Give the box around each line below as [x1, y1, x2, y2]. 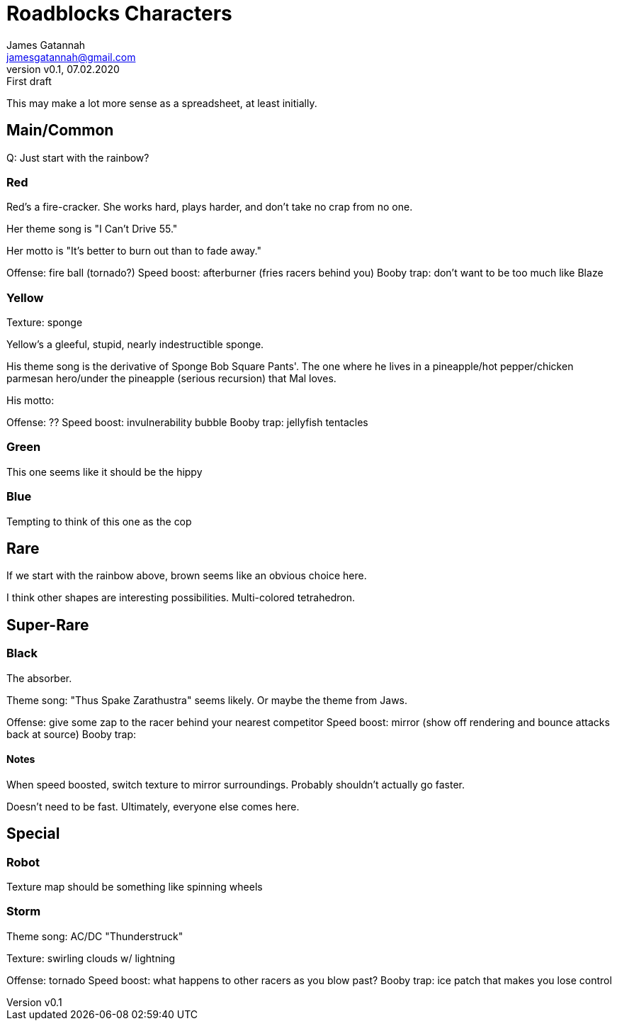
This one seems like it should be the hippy [6, 465, 203, 478]
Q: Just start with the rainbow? [6, 151, 149, 164]
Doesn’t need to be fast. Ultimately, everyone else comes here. [6, 800, 300, 813]
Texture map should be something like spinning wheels [6, 881, 263, 893]
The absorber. [6, 671, 72, 684]
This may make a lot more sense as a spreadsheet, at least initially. [6, 96, 317, 109]
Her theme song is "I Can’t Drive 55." [6, 223, 178, 235]
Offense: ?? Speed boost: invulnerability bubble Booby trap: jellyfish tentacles [6, 416, 368, 429]
